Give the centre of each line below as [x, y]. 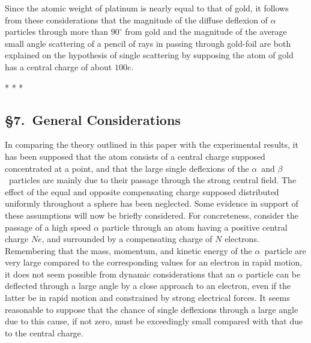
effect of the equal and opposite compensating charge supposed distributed [142, 191]
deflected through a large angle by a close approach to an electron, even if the [148, 286]
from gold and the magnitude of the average [206, 32]
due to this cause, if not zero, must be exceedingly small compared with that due [154, 321]
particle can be [273, 274]
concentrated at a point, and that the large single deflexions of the [127, 168]
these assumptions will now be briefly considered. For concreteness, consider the [152, 215]
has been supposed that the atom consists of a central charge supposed [135, 156]
